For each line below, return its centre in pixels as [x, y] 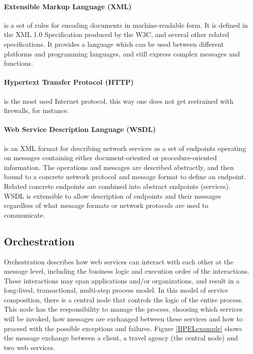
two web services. [30, 347]
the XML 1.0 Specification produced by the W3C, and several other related [117, 34]
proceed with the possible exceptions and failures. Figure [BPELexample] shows [123, 328]
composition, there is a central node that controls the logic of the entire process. [124, 299]
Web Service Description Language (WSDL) [80, 129]
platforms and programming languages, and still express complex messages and [122, 53]
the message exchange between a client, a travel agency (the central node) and [121, 338]
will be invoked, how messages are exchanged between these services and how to [123, 319]
